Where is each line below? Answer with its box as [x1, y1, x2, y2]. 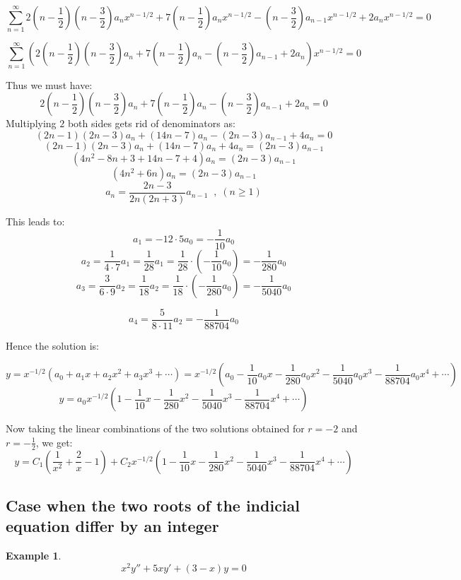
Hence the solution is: [6, 338, 99, 353]
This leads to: [6, 213, 65, 228]
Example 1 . [6, 548, 62, 563]
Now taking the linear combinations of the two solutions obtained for [6, 421, 305, 436]
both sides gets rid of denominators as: [67, 116, 235, 131]
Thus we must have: [6, 77, 93, 92]
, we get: [35, 434, 73, 449]
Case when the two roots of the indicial [6, 495, 300, 516]
